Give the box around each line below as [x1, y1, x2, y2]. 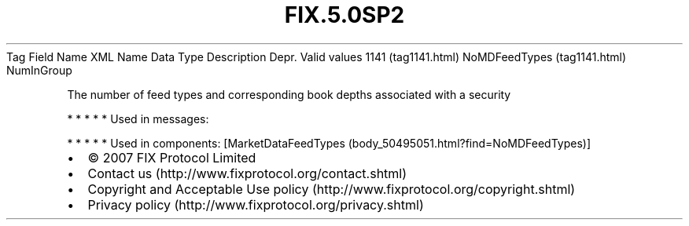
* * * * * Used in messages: [67, 111, 209, 126]
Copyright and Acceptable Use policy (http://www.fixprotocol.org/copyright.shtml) [87, 180, 576, 197]
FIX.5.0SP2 [284, 2, 405, 28]
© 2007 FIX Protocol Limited [87, 149, 256, 166]
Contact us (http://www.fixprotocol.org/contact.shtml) [87, 165, 407, 181]
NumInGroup [6, 63, 72, 77]
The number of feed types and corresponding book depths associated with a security [67, 87, 511, 101]
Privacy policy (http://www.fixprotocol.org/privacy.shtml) [87, 196, 424, 213]
